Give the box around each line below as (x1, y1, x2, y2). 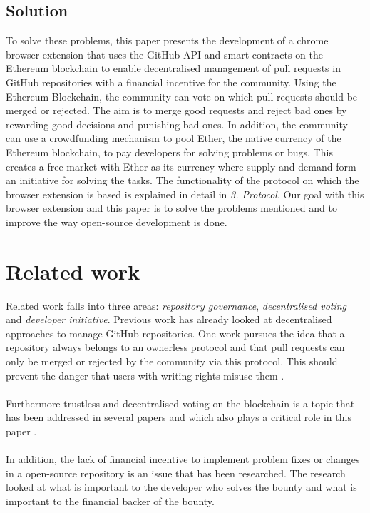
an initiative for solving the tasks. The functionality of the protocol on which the (6, 173, 359, 188)
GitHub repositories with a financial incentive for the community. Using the (6, 74, 336, 89)
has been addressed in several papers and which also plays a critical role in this (6, 410, 351, 425)
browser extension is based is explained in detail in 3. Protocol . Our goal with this (6, 186, 364, 201)
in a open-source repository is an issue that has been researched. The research (6, 465, 346, 480)
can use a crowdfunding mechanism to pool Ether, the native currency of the (6, 131, 341, 146)
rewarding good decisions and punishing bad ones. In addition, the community (6, 116, 348, 131)
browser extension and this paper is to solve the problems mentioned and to (6, 200, 337, 215)
